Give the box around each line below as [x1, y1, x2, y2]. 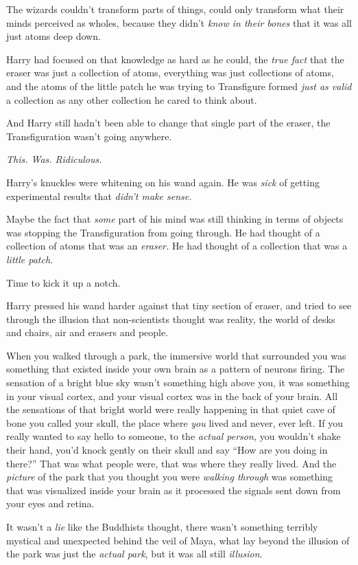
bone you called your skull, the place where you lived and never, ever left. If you [6, 415, 344, 430]
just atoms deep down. [6, 29, 101, 43]
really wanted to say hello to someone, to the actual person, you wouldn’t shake [6, 429, 341, 443]
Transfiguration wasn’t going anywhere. [6, 129, 172, 143]
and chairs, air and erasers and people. [6, 325, 169, 340]
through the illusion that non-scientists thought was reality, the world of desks [6, 311, 335, 326]
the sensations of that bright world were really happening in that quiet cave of [6, 402, 335, 417]
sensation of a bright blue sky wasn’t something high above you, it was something [6, 375, 350, 390]
